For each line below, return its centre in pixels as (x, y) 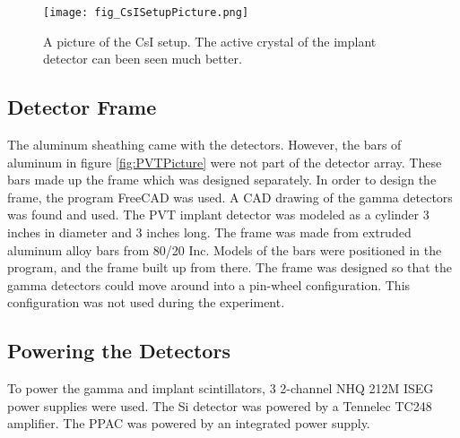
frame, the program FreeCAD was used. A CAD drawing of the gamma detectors (230, 197)
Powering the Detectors (119, 351)
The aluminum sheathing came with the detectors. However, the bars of (204, 145)
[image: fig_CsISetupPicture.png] (146, 13)
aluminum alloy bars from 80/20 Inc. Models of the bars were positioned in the (225, 249)
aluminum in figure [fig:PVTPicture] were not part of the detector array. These (225, 162)
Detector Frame (82, 107)
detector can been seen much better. (143, 59)
